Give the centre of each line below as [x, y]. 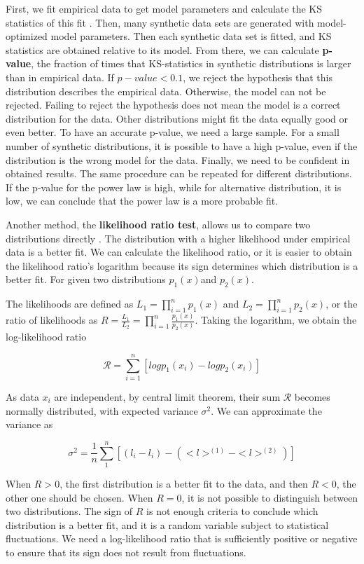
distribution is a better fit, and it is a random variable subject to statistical [167, 524]
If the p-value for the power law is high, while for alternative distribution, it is [174, 187]
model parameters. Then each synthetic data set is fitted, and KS [191, 36]
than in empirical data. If [60, 77]
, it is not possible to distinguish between [270, 497]
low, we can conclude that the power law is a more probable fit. [142, 201]
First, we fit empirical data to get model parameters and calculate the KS [164, 8]
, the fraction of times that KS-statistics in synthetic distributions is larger [191, 63]
